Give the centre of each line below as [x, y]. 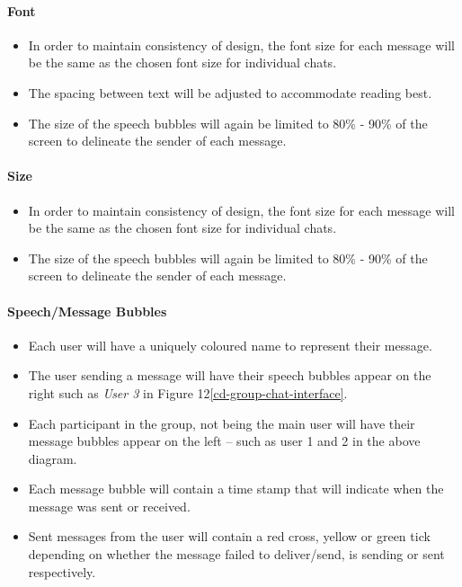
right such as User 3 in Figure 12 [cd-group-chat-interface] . [188, 392]
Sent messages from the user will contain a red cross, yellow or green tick [229, 536]
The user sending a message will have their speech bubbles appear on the [230, 375]
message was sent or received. [109, 506]
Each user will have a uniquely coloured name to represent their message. [230, 345]
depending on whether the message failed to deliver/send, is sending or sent [236, 554]
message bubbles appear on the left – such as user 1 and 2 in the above [224, 441]
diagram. [53, 458]
